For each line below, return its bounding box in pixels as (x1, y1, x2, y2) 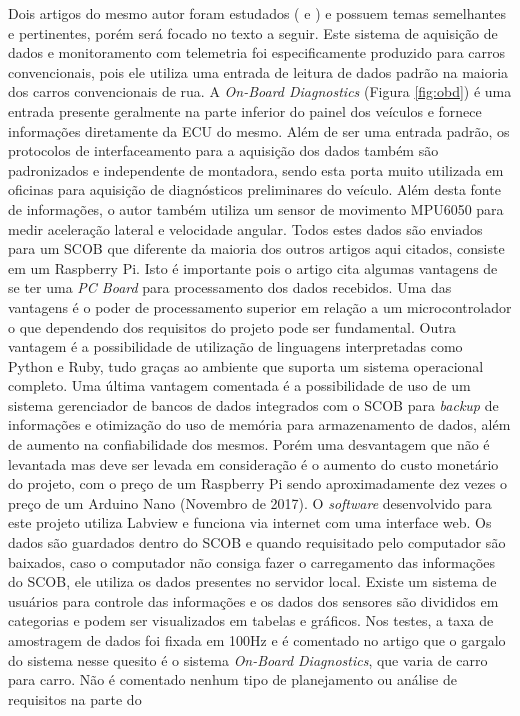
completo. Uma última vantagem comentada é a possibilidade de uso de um (8, 375, 471, 396)
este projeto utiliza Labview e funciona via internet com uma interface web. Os (8, 512, 492, 533)
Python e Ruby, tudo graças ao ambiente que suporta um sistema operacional (8, 355, 484, 376)
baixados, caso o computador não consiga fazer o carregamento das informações (8, 551, 496, 572)
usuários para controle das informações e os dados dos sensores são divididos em (8, 590, 499, 611)
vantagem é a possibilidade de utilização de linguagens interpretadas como (8, 336, 463, 357)
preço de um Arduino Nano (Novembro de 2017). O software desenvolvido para (8, 492, 492, 513)
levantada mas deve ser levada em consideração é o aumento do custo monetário (8, 453, 499, 474)
